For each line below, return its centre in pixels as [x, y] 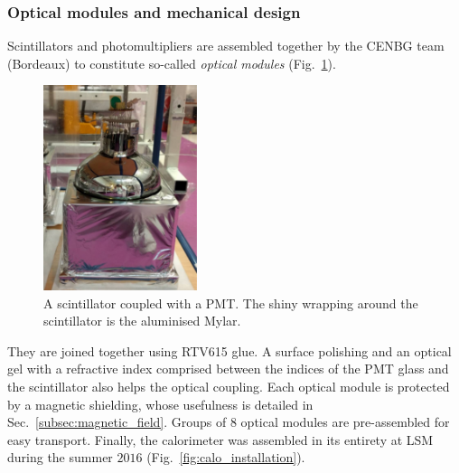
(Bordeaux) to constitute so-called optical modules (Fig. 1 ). [172, 63]
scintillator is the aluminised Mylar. [142, 321]
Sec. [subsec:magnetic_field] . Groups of [117, 422]
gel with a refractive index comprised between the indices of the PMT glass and [228, 369]
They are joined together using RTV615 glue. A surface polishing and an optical [229, 350]
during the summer [60, 457]
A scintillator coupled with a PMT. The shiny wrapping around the [231, 303]
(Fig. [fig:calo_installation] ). [226, 457]
